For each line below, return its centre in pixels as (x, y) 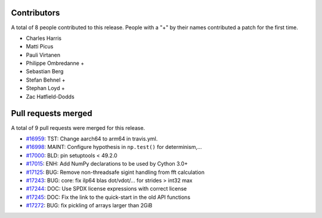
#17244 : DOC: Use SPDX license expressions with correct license (106, 189)
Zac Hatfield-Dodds (50, 96)
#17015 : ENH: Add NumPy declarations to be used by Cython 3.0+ (107, 164)
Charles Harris (44, 38)
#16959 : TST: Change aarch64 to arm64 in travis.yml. (92, 138)
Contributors (35, 13)
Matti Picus (40, 46)
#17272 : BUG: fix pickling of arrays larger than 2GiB (89, 205)
